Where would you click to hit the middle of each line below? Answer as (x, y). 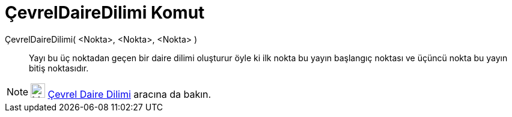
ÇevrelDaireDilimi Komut (105, 13)
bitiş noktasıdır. (59, 68)
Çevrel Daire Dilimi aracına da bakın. (130, 94)
